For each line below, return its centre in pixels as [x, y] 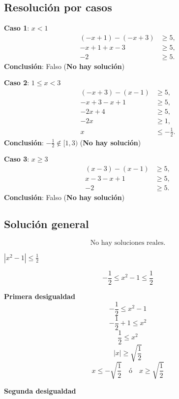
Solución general [46, 224]
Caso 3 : [17, 159]
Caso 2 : [17, 83]
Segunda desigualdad [40, 390]
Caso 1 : [17, 28]
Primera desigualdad [40, 296]
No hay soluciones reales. [128, 243]
